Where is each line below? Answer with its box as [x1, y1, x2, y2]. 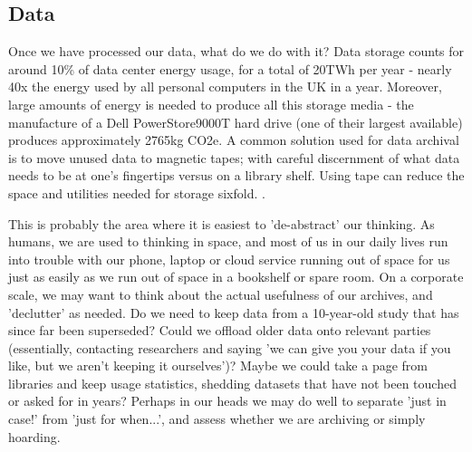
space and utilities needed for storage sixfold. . [8, 183, 265, 202]
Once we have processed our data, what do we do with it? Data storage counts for [8, 42, 465, 61]
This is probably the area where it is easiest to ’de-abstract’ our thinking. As [8, 214, 435, 233]
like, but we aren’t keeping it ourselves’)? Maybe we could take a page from [8, 356, 429, 375]
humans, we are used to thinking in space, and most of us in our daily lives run [8, 232, 448, 251]
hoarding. [8, 427, 61, 446]
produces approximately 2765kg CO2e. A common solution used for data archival [8, 130, 459, 149]
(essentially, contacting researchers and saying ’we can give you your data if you [8, 338, 451, 357]
